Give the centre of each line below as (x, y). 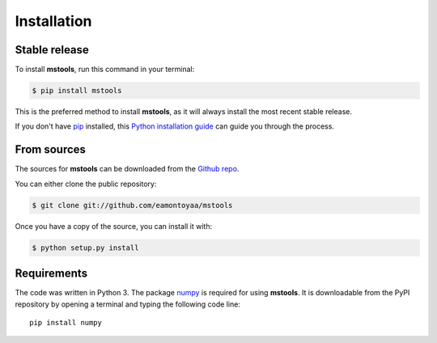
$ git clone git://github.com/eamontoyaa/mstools (132, 205)
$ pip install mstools (77, 91)
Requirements (51, 274)
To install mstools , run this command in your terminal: (105, 70)
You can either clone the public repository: (86, 184)
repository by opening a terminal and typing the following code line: (127, 304)
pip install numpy (66, 322)
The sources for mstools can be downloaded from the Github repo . (127, 169)
